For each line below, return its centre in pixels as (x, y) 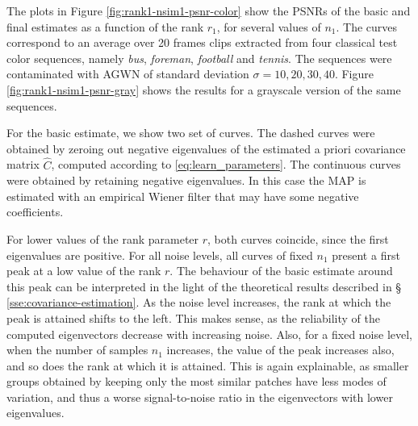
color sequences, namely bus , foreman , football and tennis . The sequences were (199, 58)
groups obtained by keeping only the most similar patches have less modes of (196, 381)
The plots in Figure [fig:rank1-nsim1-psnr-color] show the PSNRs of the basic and (209, 10)
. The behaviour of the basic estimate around (281, 271)
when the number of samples (77, 350)
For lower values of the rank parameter (103, 238)
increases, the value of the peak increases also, (280, 350)
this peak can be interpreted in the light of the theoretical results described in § (204, 286)
